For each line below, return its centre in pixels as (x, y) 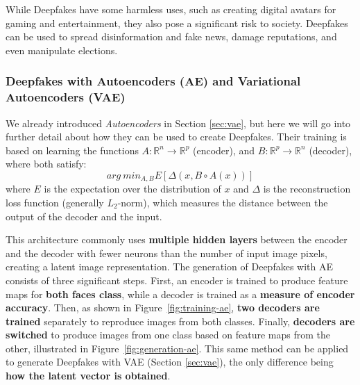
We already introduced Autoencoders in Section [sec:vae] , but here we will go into (178, 123)
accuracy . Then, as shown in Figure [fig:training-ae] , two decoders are (163, 308)
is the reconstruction (307, 189)
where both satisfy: (46, 164)
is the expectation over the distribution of (132, 189)
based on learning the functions (72, 150)
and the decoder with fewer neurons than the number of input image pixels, (166, 253)
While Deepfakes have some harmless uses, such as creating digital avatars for (171, 9)
